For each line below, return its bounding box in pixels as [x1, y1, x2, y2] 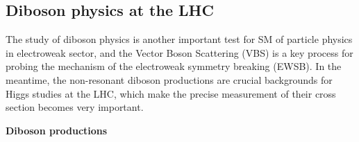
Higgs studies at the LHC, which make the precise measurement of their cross [6, 86, 336, 100]
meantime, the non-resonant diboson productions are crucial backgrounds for [6, 72, 333, 87]
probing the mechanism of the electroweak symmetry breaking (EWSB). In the [6, 59, 342, 73]
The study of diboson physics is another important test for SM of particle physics [6, 32, 353, 46]
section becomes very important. [6, 100, 144, 114]
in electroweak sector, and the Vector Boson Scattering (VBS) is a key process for [6, 45, 353, 60]
